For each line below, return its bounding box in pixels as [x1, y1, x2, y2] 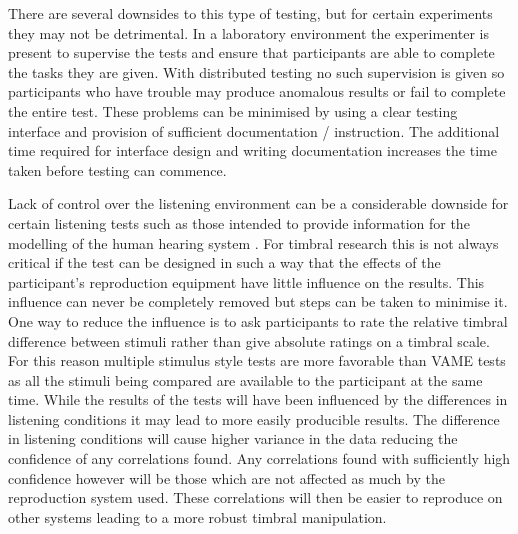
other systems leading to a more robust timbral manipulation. [8, 506, 387, 527]
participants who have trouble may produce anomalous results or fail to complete [8, 81, 506, 102]
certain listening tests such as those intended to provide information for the [8, 212, 470, 233]
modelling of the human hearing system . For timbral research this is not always [8, 232, 499, 253]
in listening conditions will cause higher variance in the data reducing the [8, 428, 458, 449]
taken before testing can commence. [8, 159, 227, 180]
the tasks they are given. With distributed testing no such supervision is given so [8, 61, 505, 82]
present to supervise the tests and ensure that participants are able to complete [8, 42, 495, 63]
